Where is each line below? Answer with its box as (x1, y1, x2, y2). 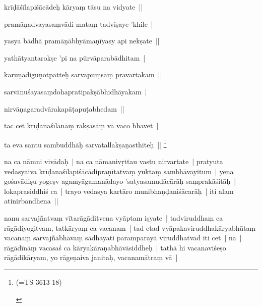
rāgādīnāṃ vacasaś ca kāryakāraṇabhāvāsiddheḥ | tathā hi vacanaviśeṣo (4, 242, 226, 252)
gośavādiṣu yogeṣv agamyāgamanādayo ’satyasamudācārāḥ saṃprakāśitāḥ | (4, 176, 236, 186)
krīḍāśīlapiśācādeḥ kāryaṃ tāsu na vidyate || (4, 2, 143, 12)
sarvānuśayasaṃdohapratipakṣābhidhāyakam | (4, 86, 147, 96)
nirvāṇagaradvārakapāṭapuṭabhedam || (4, 103, 124, 114)
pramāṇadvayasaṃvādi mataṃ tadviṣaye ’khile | (4, 18, 153, 29)
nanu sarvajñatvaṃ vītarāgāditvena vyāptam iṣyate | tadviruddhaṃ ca (4, 212, 223, 223)
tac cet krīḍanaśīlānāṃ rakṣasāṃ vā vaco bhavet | (4, 120, 159, 131)
